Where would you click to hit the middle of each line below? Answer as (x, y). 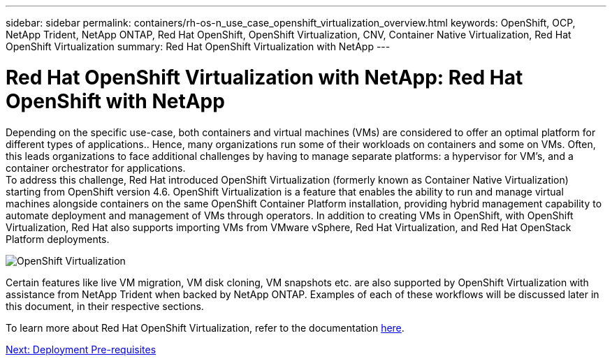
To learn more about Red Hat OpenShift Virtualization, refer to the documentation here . (205, 327)
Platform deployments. (58, 239)
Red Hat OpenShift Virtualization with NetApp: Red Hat (264, 77)
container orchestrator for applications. (96, 168)
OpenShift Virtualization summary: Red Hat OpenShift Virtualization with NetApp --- (198, 46)
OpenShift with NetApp (115, 101)
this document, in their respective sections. (105, 306)
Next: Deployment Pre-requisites (81, 349)
